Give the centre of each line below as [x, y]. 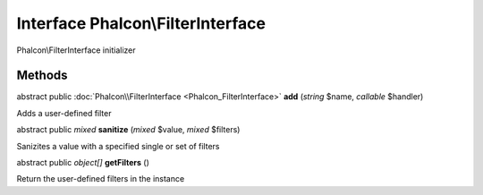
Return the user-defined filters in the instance [101, 179]
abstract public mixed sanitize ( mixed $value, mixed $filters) [128, 130]
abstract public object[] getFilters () [83, 163]
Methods [42, 76]
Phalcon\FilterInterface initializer [76, 50]
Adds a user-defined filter [64, 113]
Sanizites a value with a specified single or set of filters [118, 146]
